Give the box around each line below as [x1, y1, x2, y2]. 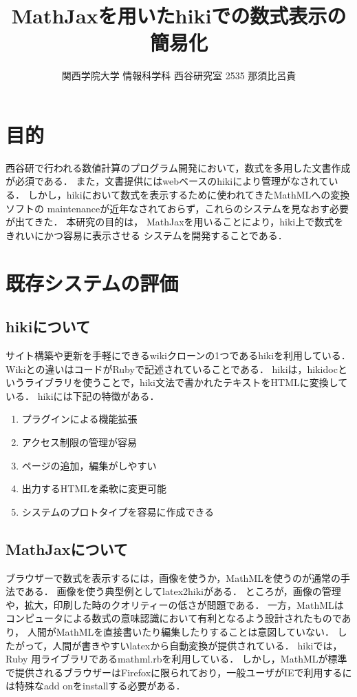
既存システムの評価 [6, 268, 179, 296]
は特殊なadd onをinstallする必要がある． [6, 678, 186, 693]
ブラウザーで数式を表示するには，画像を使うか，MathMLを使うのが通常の [6, 570, 340, 585]
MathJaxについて [6, 538, 128, 559]
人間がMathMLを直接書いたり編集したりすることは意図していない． [27, 624, 334, 638]
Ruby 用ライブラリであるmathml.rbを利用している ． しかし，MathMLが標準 [6, 651, 347, 666]
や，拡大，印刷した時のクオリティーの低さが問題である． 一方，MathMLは [6, 597, 344, 612]
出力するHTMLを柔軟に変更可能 [21, 481, 166, 496]
